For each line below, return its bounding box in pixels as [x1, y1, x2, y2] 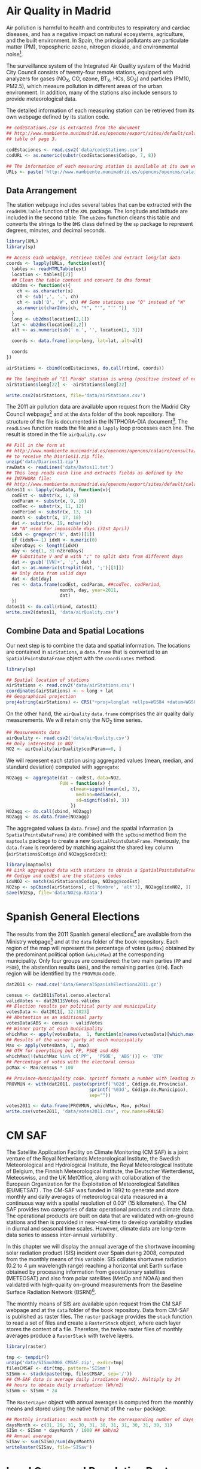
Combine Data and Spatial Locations [6, 626, 145, 636]
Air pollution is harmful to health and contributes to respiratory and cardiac [6, 24, 190, 31]
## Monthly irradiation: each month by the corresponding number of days [6, 1416, 194, 1422]
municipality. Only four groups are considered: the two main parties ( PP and [6, 957, 192, 964]
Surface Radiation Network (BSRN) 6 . [6, 1287, 97, 1295]
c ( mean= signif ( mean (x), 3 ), [70, 786, 141, 792]
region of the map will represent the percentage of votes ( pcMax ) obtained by [6, 944, 195, 951]
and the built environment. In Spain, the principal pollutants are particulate [6, 37, 189, 44]
